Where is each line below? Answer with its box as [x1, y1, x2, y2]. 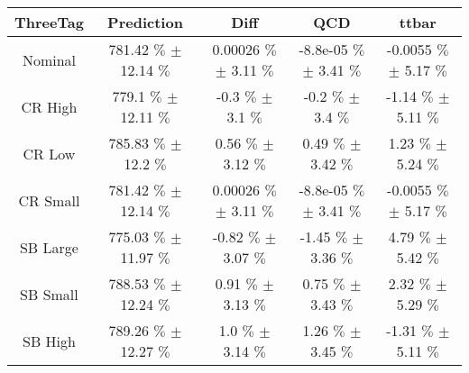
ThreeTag [14, 12, 84, 32]
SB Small [20, 283, 78, 305]
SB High [22, 330, 76, 351]
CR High [21, 96, 78, 117]
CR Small [18, 189, 80, 211]
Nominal [22, 49, 76, 70]
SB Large [19, 236, 78, 258]
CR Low [23, 142, 76, 164]
